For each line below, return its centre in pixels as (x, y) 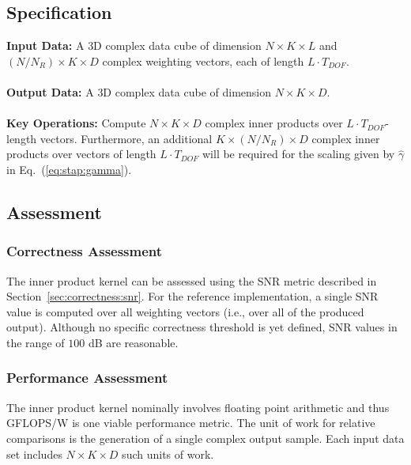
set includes (34, 454)
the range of (36, 342)
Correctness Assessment (85, 251)
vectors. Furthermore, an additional (126, 138)
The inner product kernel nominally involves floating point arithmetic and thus (198, 407)
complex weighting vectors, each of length (203, 60)
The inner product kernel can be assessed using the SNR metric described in (192, 280)
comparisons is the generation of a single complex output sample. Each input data (205, 438)
